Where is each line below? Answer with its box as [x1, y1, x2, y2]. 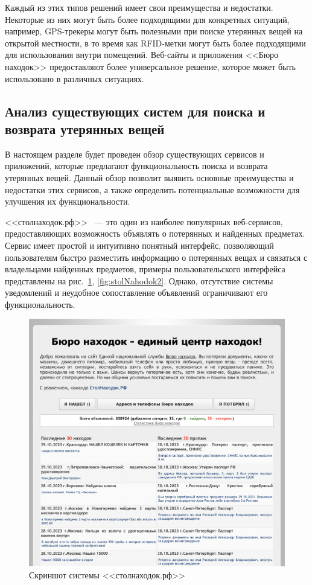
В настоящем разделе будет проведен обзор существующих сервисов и [5, 147, 264, 160]
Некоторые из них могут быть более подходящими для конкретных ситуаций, [5, 13, 290, 25]
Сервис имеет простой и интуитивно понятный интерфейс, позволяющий [5, 238, 274, 251]
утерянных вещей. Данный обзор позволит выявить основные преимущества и [5, 171, 294, 184]
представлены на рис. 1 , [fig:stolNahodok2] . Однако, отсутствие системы [5, 274, 273, 287]
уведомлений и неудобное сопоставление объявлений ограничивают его [5, 286, 268, 299]
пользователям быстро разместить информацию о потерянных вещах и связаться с [5, 251, 308, 263]
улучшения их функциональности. [5, 195, 130, 208]
